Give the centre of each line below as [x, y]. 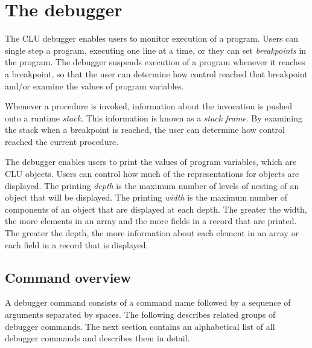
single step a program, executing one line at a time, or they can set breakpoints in [156, 50]
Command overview [68, 277]
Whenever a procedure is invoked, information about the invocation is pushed [149, 106]
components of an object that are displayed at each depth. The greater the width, [156, 209]
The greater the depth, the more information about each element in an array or [152, 233]
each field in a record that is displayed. [77, 244]
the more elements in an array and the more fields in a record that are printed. [151, 221]
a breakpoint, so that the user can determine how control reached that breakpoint [156, 73]
